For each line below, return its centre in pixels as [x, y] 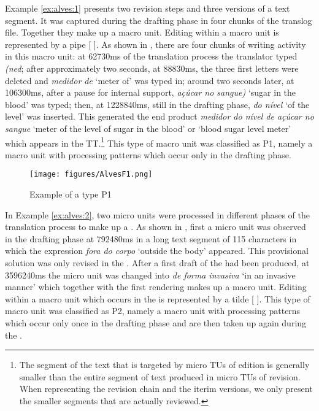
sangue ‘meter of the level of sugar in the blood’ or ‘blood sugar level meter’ [148, 128]
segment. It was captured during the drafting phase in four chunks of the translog [159, 20]
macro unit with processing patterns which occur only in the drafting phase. [148, 154]
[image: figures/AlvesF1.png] [91, 175]
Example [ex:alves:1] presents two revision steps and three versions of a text [148, 8]
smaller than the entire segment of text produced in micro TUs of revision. [160, 376]
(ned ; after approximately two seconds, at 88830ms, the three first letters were [152, 68]
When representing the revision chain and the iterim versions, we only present [166, 389]
